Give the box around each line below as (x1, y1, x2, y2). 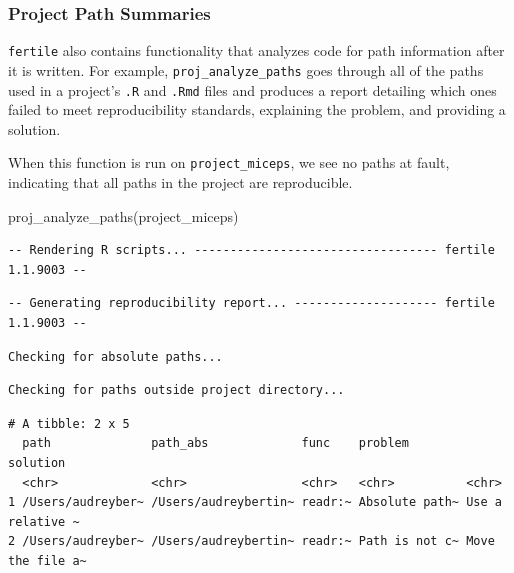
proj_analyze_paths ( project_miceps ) (8, 205, 239, 226)
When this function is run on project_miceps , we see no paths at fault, (8, 152, 450, 173)
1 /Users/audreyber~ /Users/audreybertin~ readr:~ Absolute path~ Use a (8, 495, 502, 510)
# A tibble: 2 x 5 (8, 416, 130, 431)
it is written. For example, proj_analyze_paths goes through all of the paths (8, 59, 484, 80)
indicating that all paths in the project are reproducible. (8, 172, 353, 193)
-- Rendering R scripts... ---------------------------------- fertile (8, 243, 495, 258)
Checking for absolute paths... (8, 349, 223, 364)
